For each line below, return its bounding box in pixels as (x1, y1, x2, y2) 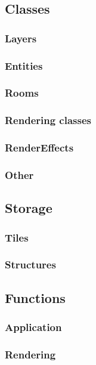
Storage (5, 199, 52, 217)
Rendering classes (5, 113, 91, 128)
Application (5, 320, 62, 335)
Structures (5, 257, 56, 272)
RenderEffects (5, 140, 74, 155)
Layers (5, 30, 37, 45)
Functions (5, 288, 66, 307)
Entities (5, 58, 43, 73)
